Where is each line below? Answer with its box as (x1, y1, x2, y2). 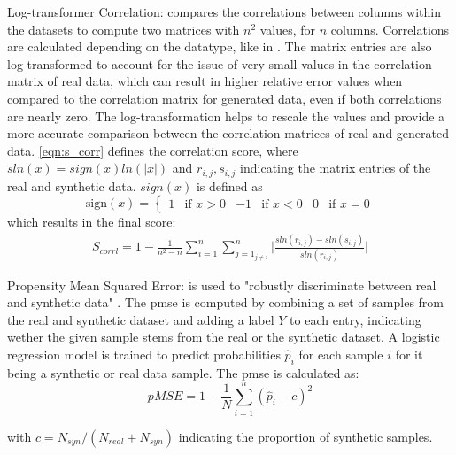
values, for (259, 19, 316, 38)
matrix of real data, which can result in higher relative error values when (7, 72, 403, 90)
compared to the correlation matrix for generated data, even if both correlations (7, 89, 442, 107)
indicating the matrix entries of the (240, 158, 431, 177)
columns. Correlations (330, 19, 450, 38)
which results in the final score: (7, 212, 176, 231)
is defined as (196, 176, 263, 195)
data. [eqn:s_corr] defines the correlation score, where (7, 141, 298, 159)
